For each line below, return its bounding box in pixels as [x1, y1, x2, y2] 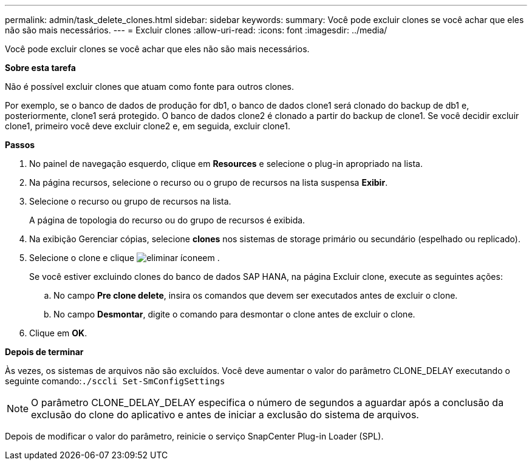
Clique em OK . [29, 328, 87, 338]
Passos [5, 140, 35, 150]
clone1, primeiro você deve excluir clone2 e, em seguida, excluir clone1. [5, 121, 290, 131]
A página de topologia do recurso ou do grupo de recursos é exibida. [29, 215, 305, 225]
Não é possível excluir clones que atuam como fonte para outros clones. [5, 81, 295, 92]
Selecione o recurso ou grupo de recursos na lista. [29, 196, 231, 206]
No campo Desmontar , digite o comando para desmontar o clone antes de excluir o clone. [53, 309, 415, 319]
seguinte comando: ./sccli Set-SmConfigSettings [5, 376, 225, 386]
